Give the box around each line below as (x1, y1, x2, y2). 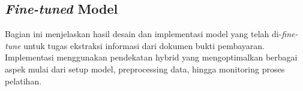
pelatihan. (5, 74, 42, 87)
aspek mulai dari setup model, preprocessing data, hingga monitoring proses (5, 62, 285, 75)
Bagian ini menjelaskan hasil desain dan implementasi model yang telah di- (5, 28, 282, 40)
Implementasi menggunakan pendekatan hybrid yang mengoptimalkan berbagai (5, 51, 298, 63)
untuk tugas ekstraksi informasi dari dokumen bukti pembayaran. (23, 39, 265, 51)
